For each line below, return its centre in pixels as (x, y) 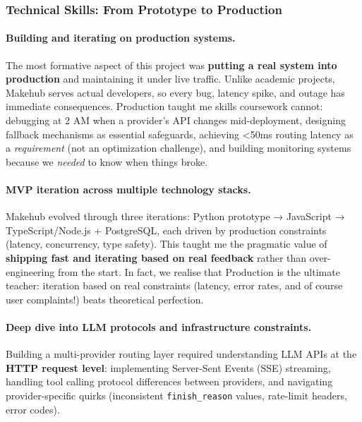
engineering (30, 271)
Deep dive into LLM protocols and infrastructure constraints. (159, 326)
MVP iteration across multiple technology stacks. (128, 189)
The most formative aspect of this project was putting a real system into (171, 65)
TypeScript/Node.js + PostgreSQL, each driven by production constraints (166, 230)
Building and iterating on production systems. (121, 38)
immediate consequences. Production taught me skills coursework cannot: (164, 106)
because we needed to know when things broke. (107, 161)
